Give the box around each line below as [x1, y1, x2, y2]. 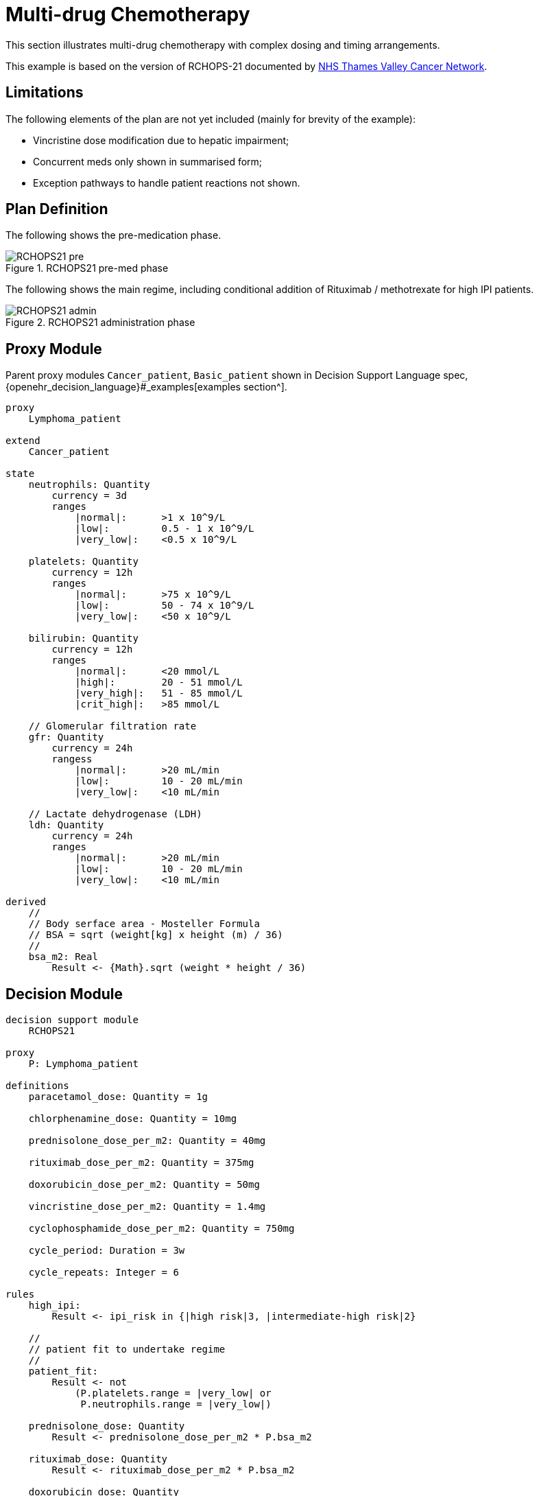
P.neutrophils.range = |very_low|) [80, 1399, 272, 1410]
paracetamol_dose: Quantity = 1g [28, 1091, 208, 1103]
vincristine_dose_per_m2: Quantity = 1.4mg [28, 1201, 266, 1213]
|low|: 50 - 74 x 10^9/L [75, 600, 254, 611]
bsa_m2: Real [28, 951, 98, 963]
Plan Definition [5, 200, 108, 218]
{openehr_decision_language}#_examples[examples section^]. [5, 381, 287, 393]
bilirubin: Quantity [28, 633, 139, 644]
